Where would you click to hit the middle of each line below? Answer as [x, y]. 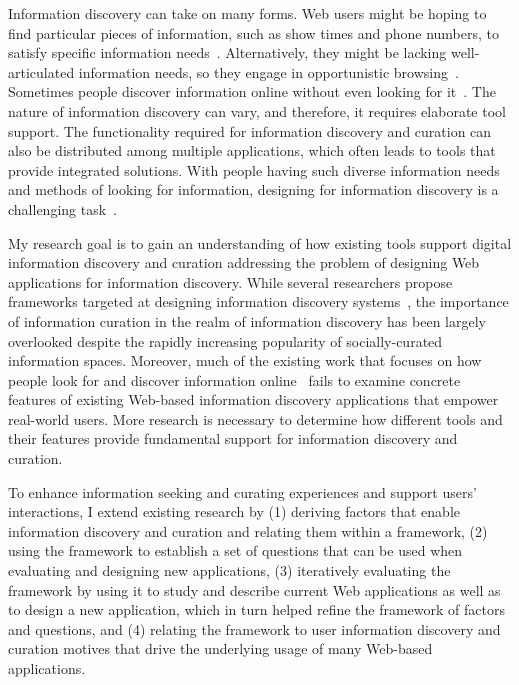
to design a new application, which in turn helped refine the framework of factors [256, 609]
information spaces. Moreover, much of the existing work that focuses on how [245, 360]
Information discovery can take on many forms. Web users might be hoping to [247, 13]
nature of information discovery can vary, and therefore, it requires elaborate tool [257, 110]
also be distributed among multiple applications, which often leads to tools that [252, 150]
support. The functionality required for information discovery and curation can [250, 130]
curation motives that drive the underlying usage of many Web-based [220, 648]
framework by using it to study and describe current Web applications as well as [254, 589]
